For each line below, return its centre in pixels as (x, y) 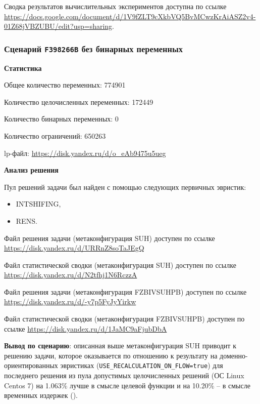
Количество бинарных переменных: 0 (61, 119)
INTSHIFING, (38, 204)
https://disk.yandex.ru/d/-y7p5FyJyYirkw (70, 301)
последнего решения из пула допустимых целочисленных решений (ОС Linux (124, 375)
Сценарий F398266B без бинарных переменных (93, 48)
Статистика (23, 68)
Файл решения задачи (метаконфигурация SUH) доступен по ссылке (110, 238)
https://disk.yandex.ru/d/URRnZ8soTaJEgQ (74, 248)
